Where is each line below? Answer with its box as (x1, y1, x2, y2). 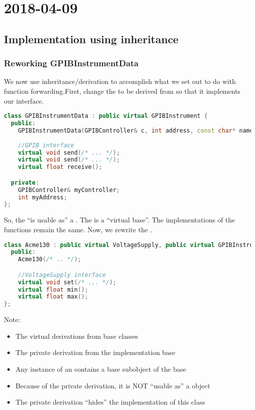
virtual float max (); (18, 293, 88, 301)
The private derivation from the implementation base (15, 347, 176, 357)
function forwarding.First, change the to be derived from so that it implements (4, 85, 241, 96)
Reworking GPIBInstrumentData (4, 57, 139, 69)
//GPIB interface (18, 141, 75, 149)
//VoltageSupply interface (18, 271, 106, 278)
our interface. (4, 95, 44, 106)
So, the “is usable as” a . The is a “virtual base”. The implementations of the (4, 215, 235, 225)
